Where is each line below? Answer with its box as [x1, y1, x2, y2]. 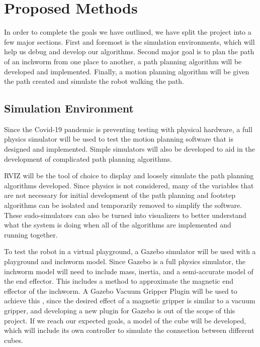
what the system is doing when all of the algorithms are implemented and [4, 219, 231, 230]
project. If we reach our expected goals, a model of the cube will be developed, [4, 315, 246, 325]
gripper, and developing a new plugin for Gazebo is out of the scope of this [4, 305, 235, 315]
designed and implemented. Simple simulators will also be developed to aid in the [4, 144, 255, 154]
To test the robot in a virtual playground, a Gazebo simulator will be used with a [4, 246, 256, 257]
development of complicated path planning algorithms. [4, 153, 172, 164]
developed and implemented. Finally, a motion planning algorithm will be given [4, 66, 249, 76]
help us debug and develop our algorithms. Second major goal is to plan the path [4, 46, 254, 57]
